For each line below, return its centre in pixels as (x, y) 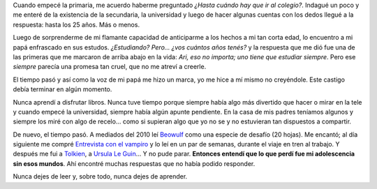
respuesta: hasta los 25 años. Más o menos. (76, 24)
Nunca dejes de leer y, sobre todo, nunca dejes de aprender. (100, 176)
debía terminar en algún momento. (62, 89)
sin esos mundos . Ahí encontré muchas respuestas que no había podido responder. (134, 163)
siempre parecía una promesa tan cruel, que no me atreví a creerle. (110, 67)
